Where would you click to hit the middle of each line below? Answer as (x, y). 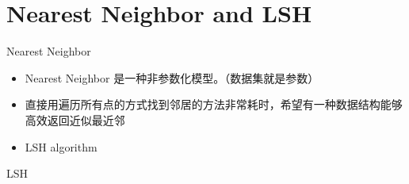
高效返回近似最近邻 (75, 119)
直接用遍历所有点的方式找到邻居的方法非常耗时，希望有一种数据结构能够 (214, 104)
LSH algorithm (61, 146)
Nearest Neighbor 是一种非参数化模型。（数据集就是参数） (172, 77)
